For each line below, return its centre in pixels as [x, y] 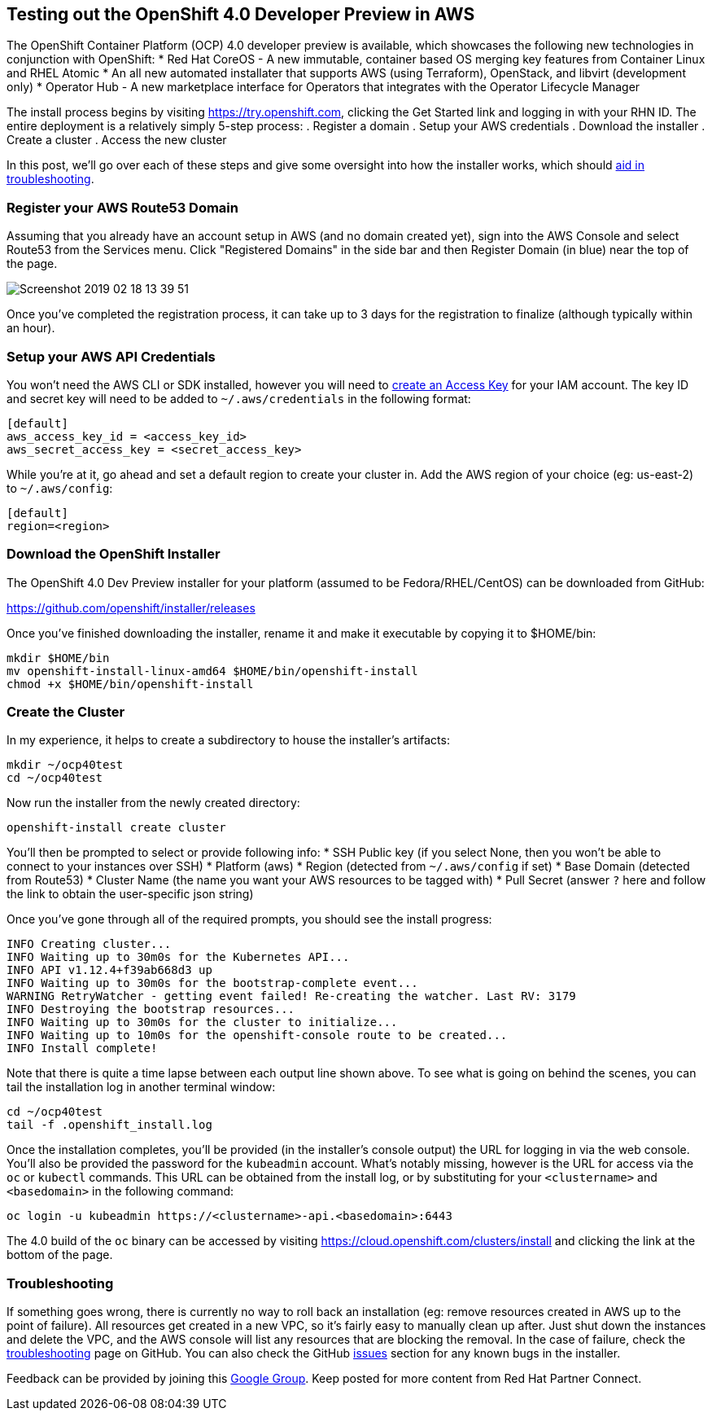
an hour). [31, 328]
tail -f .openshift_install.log [109, 1125]
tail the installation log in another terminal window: [141, 1087]
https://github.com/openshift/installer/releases [131, 608]
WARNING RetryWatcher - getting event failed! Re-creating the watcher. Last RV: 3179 [291, 996]
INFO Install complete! [82, 1048]
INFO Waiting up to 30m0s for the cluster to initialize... [202, 1022]
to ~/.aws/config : [60, 488]
